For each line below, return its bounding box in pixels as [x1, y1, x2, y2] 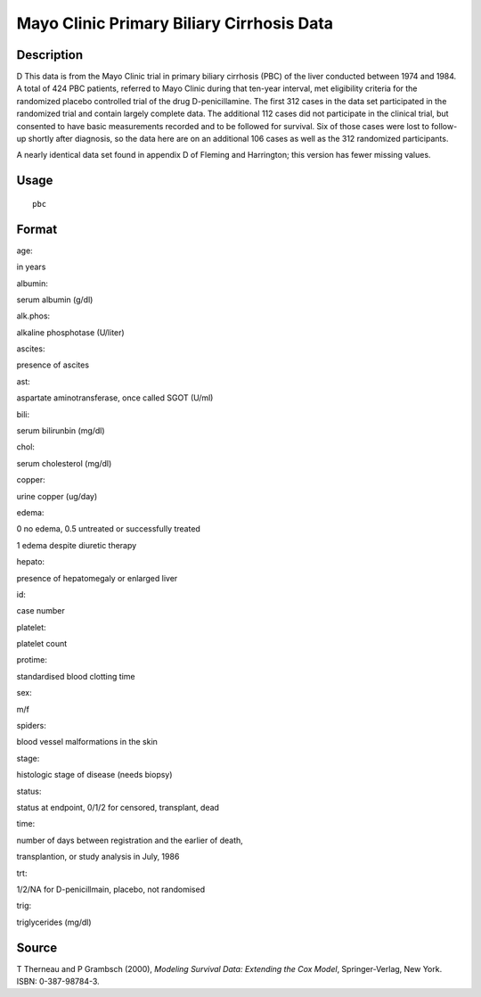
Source [16, 940, 58, 955]
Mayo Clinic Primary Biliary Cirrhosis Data [16, 13, 334, 33]
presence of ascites [16, 359, 89, 370]
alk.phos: [16, 310, 51, 321]
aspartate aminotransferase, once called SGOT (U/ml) [16, 392, 214, 403]
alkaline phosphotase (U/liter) [16, 326, 125, 338]
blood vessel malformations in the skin [16, 737, 158, 747]
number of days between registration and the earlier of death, [16, 835, 244, 845]
